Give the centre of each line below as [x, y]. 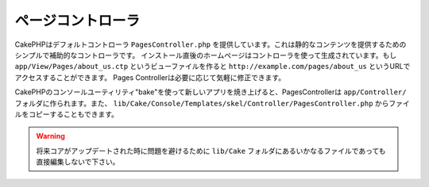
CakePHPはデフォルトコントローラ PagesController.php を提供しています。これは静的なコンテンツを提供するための [211, 44]
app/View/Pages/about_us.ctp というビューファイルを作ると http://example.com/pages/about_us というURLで [213, 67]
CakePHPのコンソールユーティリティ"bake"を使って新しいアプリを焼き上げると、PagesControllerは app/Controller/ [211, 92]
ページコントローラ [77, 21]
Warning [50, 136]
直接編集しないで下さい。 [78, 162]
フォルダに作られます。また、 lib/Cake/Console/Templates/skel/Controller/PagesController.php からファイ [213, 103]
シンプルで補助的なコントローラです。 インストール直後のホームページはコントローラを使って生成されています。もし [206, 55]
